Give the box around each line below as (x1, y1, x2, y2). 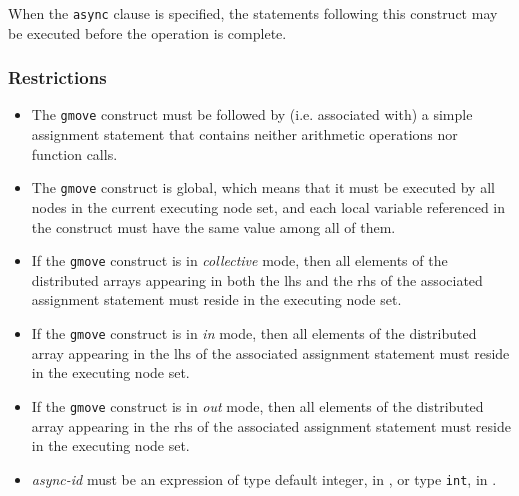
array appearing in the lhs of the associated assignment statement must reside (31, 342, 510, 363)
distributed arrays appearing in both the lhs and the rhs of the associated (31, 269, 483, 290)
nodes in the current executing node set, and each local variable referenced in (31, 196, 506, 217)
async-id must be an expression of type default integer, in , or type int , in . (31, 468, 497, 489)
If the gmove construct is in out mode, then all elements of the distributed (31, 395, 484, 416)
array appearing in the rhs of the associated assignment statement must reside (31, 415, 511, 436)
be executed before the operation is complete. (8, 22, 287, 43)
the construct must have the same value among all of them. (31, 216, 396, 237)
